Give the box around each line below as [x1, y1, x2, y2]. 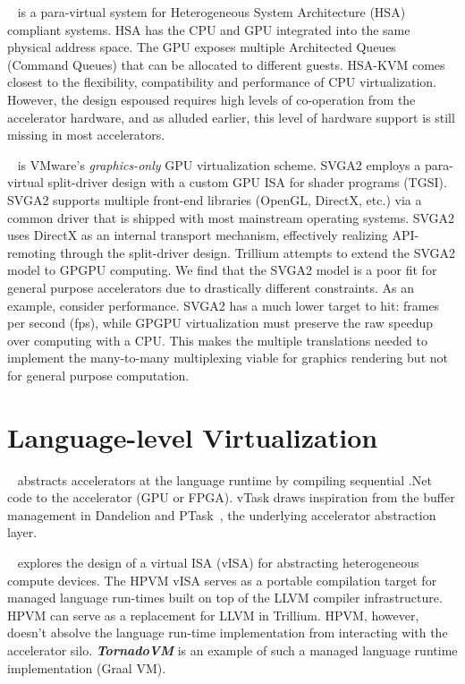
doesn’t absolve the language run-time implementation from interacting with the [7, 623, 448, 642]
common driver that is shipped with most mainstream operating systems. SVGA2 [7, 208, 455, 227]
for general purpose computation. [7, 365, 190, 384]
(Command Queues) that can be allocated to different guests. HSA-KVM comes [7, 55, 445, 73]
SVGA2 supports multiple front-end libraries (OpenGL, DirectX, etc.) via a [7, 190, 422, 209]
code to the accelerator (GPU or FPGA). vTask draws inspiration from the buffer [7, 488, 455, 507]
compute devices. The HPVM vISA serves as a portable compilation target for [7, 570, 437, 589]
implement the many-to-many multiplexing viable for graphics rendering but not [7, 348, 448, 367]
